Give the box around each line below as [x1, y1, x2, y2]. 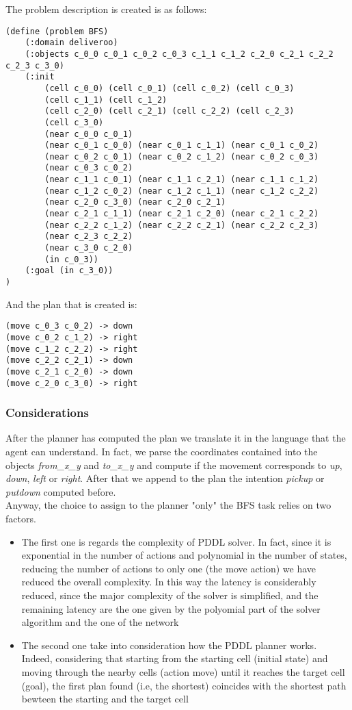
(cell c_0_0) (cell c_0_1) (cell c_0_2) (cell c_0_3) [44, 83, 295, 93]
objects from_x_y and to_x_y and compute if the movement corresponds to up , [5, 457, 342, 472]
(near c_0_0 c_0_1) [44, 129, 133, 139]
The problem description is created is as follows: [5, 2, 207, 16]
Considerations [5, 404, 89, 421]
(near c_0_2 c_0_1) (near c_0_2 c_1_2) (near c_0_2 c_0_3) [44, 151, 319, 162]
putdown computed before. [5, 484, 116, 498]
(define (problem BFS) [5, 26, 109, 36]
